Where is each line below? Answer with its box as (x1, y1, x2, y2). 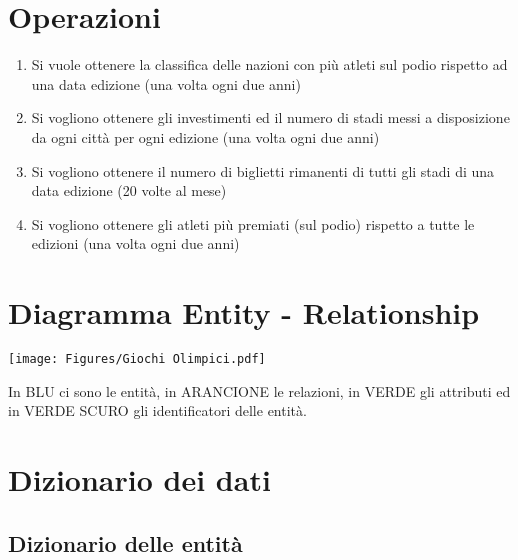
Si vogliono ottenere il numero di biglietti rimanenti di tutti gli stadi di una (31, 160, 495, 181)
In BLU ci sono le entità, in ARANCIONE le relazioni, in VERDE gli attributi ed (8, 380, 511, 401)
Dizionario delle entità (8, 527, 243, 558)
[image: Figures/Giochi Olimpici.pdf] (8, 352, 266, 366)
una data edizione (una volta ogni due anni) (31, 73, 301, 94)
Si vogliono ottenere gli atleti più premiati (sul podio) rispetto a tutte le (31, 213, 475, 234)
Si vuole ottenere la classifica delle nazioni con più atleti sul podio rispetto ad (31, 54, 508, 75)
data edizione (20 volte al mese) (31, 180, 227, 201)
